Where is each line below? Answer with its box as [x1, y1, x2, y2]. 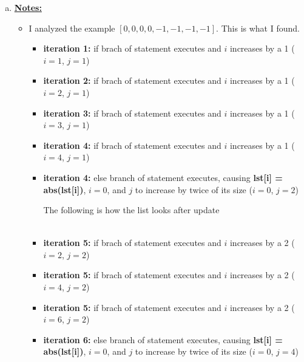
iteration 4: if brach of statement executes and [43, 138, 221, 151]
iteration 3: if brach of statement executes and [43, 106, 221, 119]
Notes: [14, 1, 42, 13]
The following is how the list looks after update [43, 203, 220, 216]
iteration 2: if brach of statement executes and [43, 74, 221, 87]
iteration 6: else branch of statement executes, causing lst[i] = [43, 333, 283, 346]
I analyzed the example [29, 21, 115, 34]
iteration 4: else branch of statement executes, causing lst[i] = [43, 171, 283, 183]
